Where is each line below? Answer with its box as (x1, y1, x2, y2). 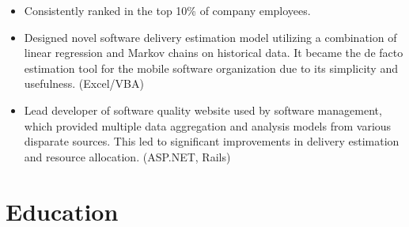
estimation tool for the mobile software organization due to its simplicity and (24, 59, 398, 76)
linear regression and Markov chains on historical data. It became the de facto (24, 44, 403, 61)
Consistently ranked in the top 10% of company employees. (24, 2, 311, 18)
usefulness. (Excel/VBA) (24, 75, 144, 92)
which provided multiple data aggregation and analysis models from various (24, 117, 392, 134)
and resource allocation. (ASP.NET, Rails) (24, 148, 231, 165)
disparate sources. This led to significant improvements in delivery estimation (24, 133, 400, 149)
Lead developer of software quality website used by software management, (24, 101, 382, 118)
